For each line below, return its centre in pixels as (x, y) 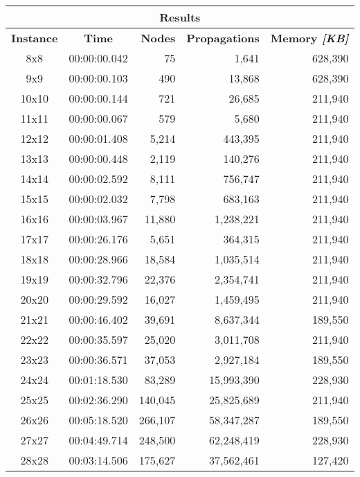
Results (180, 17)
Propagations (223, 38)
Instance (35, 38)
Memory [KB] (309, 38)
